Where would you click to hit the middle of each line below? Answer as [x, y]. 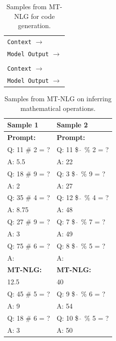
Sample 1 [23, 125]
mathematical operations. [58, 108]
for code [43, 16]
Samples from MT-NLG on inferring [58, 99]
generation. [35, 25]
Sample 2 [72, 125]
